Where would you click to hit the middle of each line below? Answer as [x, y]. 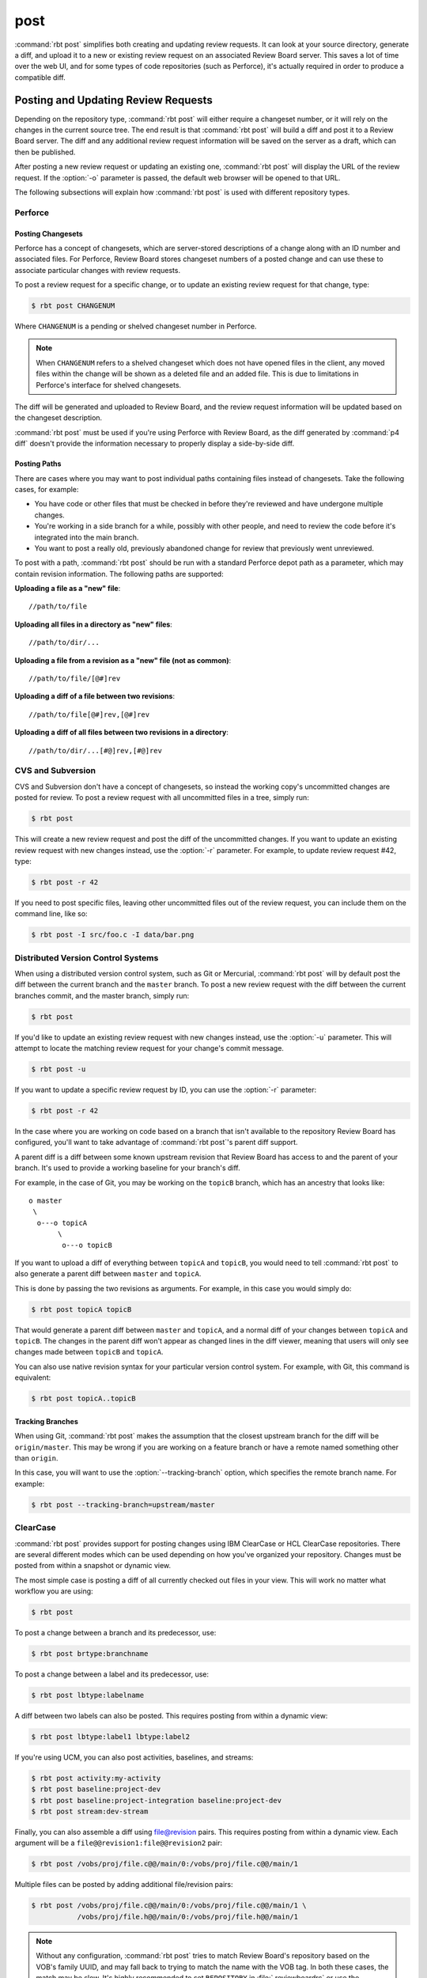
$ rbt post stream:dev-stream [90, 1811]
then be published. [45, 152]
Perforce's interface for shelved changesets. [109, 385]
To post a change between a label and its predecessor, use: [112, 1674]
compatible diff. [40, 77]
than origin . [36, 1458]
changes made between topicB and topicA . [89, 1352]
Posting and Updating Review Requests [113, 100]
